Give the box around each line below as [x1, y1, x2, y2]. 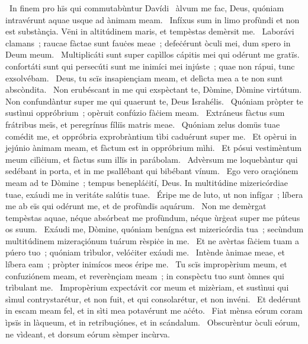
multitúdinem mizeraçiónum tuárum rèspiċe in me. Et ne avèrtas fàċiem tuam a [5, 234, 299, 247]
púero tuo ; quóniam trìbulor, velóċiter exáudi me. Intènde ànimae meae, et [5, 246, 285, 258]
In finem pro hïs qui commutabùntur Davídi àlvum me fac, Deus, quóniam [9, 2, 284, 14]
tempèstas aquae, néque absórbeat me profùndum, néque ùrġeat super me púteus [5, 211, 300, 223]
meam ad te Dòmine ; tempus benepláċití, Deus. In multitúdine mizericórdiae [5, 176, 288, 188]
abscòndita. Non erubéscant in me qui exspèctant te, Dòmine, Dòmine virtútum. [5, 83, 302, 96]
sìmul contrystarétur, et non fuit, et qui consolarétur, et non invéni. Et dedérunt [5, 292, 301, 305]
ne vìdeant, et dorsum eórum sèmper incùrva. [5, 327, 170, 340]
